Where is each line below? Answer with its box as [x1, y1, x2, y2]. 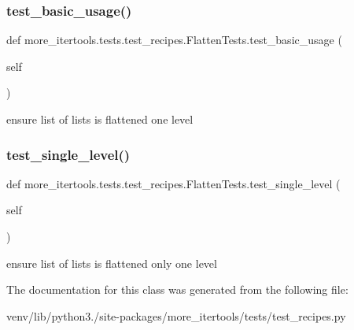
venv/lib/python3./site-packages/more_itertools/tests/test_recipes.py [6, 307, 346, 324]
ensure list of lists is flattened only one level [6, 254, 217, 271]
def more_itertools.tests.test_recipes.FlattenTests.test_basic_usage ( [6, 32, 342, 48]
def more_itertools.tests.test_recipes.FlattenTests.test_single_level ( [6, 175, 341, 191]
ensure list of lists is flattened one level [6, 111, 194, 127]
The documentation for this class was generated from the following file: [6, 281, 348, 298]
